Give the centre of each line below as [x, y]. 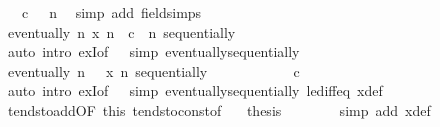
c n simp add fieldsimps [111, 12]
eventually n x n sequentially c [153, 70]
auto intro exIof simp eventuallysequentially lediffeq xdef [195, 90]
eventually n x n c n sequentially [121, 31]
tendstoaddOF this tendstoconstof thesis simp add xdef [219, 109]
